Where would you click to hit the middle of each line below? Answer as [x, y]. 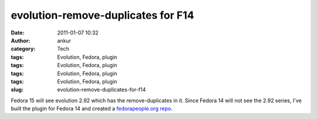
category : [23, 49]
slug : [17, 90]
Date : [18, 33]
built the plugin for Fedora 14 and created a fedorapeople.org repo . [92, 108]
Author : [21, 40]
